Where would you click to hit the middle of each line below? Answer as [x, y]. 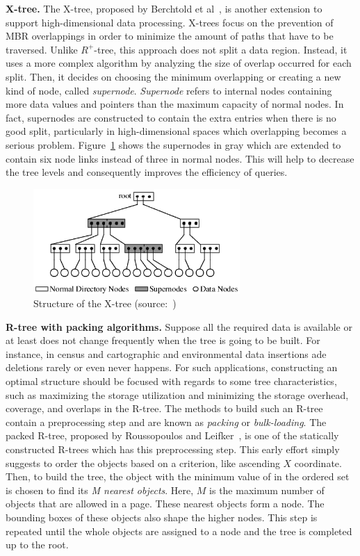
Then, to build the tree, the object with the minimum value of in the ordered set [178, 476]
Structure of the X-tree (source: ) [105, 303]
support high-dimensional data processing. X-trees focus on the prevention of [170, 22]
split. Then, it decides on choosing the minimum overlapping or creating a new [173, 76]
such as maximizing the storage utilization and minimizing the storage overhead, [177, 394]
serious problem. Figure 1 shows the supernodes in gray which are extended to [173, 144]
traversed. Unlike [42, 49]
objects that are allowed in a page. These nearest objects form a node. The [165, 504]
